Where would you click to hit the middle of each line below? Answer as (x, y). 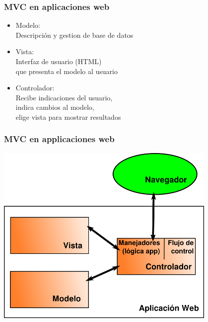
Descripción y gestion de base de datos (74, 35)
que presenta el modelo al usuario (67, 71)
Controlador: (35, 88)
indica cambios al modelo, (55, 107)
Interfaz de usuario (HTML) (59, 61)
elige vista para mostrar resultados (68, 117)
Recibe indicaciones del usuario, (64, 97)
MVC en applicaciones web (59, 139)
